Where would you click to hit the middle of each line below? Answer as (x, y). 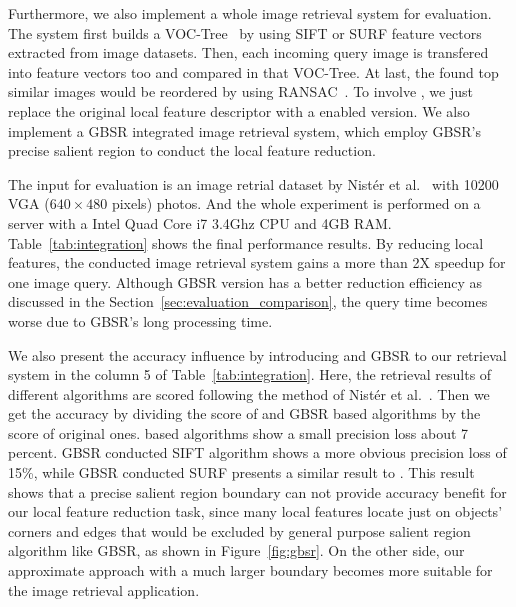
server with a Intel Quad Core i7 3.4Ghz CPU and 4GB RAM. (200, 222)
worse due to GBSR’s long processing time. (140, 320)
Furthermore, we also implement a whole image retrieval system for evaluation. (250, 13)
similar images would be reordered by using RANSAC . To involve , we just (240, 91)
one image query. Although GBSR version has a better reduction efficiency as (245, 281)
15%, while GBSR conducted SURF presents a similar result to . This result (241, 472)
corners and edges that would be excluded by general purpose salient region (239, 530)
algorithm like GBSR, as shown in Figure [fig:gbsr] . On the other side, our (236, 550)
